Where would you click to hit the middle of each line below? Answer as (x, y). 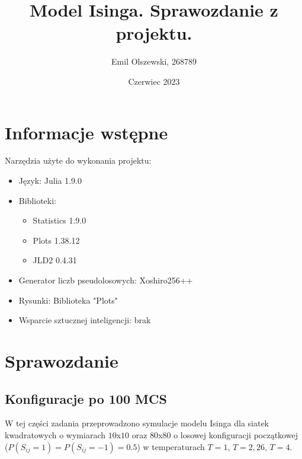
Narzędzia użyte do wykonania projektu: (78, 160)
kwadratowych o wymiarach (55, 434)
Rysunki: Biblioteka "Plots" (68, 300)
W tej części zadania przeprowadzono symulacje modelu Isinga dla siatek (137, 423)
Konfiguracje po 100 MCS (86, 398)
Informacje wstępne (86, 132)
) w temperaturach (171, 446)
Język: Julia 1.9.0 (50, 181)
